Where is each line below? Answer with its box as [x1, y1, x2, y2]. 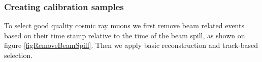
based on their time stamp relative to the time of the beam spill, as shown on [4, 30, 245, 40]
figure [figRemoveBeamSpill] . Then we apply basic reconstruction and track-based [4, 40, 258, 50]
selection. [4, 50, 33, 60]
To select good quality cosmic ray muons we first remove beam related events [4, 20, 244, 31]
